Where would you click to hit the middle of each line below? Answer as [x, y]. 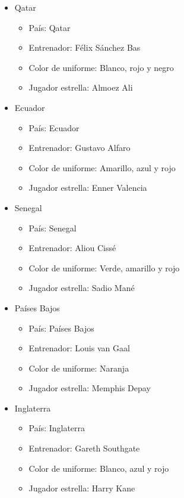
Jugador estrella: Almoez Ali [81, 87]
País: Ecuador [54, 127]
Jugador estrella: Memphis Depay [90, 388]
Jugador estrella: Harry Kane [82, 488]
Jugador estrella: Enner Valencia [88, 188]
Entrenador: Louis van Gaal [79, 348]
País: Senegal [53, 228]
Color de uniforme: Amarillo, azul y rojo [102, 167]
